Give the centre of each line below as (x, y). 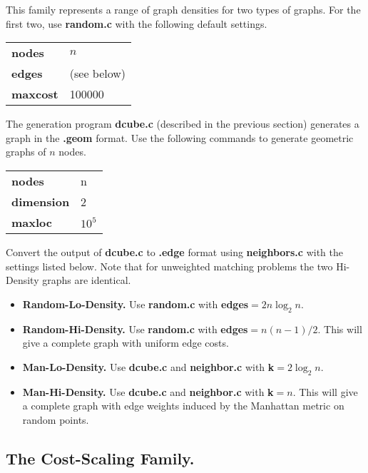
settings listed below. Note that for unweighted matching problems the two (169, 266)
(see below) (98, 73)
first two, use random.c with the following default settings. (137, 23)
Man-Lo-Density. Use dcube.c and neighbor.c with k (148, 366)
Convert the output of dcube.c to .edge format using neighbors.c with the (174, 251)
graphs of (26, 152)
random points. (56, 419)
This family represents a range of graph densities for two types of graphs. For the (183, 9)
